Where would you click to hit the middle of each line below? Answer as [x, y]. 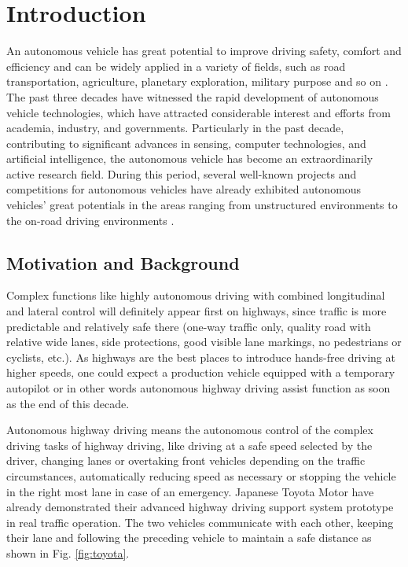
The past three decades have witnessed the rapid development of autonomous [193, 96]
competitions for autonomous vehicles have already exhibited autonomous [184, 189]
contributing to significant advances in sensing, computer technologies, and [186, 143]
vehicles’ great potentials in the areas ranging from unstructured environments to [202, 205]
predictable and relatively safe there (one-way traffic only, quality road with [189, 326]
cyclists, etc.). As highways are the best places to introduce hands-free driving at [201, 357]
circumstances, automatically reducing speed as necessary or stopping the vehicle [201, 475]
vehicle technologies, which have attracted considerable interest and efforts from [198, 112]
